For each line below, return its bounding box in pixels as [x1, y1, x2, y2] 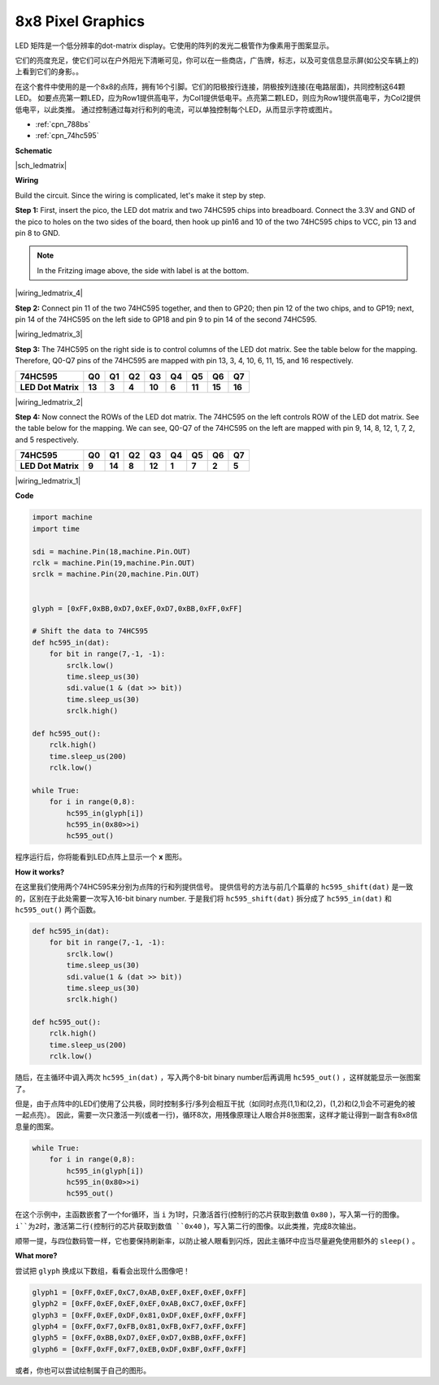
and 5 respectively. [15, 435, 79, 445]
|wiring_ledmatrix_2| [15, 397, 83, 406]
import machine [32, 513, 93, 522]
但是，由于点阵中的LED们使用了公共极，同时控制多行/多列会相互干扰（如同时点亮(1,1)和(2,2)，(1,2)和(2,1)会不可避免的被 [15, 1099, 415, 1109]
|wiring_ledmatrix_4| [15, 289, 83, 298]
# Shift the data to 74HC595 [32, 627, 149, 636]
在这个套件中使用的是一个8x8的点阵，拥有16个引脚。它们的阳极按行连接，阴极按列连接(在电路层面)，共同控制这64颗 [15, 81, 406, 91]
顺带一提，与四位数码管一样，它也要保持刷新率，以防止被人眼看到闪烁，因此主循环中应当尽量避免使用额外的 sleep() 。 [15, 1236, 419, 1246]
